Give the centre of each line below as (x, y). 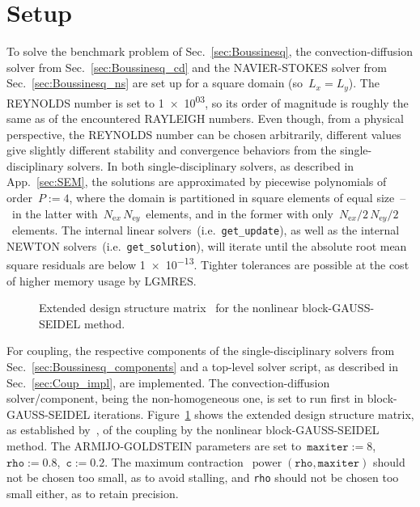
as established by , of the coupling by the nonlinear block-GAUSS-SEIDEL (193, 430)
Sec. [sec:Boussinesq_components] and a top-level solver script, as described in (202, 366)
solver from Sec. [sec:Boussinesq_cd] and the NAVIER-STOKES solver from (197, 67)
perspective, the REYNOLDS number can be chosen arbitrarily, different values (204, 134)
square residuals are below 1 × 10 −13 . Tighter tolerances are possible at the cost (208, 263)
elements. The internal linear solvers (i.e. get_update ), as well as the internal (206, 230)
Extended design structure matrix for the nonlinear (169, 308)
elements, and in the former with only (240, 213)
